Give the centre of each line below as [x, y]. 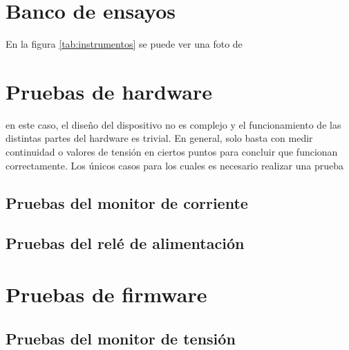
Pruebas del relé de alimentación [125, 243]
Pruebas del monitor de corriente [127, 202]
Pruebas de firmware [106, 294]
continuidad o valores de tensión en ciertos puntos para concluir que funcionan [172, 152]
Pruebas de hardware [109, 91]
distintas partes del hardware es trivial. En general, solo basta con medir [159, 138]
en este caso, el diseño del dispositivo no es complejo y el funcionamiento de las [173, 124]
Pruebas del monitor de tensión [121, 338]
